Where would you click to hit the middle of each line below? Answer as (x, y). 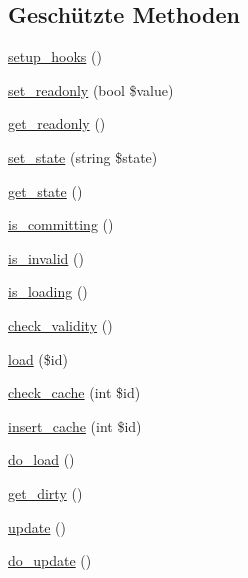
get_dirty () (45, 492)
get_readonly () (57, 123)
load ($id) (38, 358)
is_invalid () (46, 257)
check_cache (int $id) (74, 392)
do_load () (41, 459)
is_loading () (48, 291)
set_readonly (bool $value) (91, 89)
